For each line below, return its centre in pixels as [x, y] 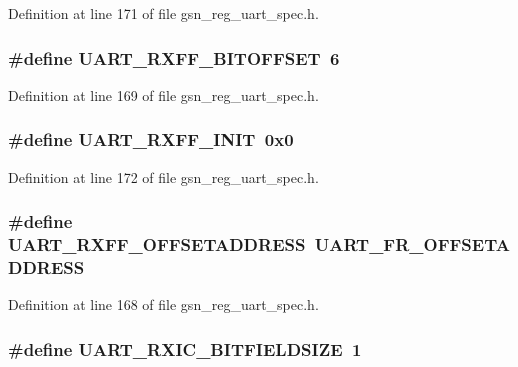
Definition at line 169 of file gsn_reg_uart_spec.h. [163, 94]
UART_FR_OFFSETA [412, 244]
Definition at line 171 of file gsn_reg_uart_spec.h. [163, 13]
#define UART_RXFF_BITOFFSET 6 [174, 57]
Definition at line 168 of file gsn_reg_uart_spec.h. [163, 304]
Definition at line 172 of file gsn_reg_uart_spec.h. [163, 176]
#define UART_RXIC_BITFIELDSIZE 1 [185, 348]
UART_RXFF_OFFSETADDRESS [157, 244]
